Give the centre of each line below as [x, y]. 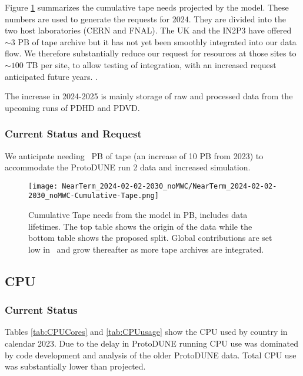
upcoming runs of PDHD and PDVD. [72, 107]
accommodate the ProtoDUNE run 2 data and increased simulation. [128, 167]
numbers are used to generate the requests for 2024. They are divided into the [146, 19]
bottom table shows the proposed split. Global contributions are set [150, 238]
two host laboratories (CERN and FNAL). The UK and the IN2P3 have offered [148, 30]
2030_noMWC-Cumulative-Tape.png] [94, 196]
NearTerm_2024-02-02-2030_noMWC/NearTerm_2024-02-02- [169, 186]
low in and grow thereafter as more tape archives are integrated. [146, 249]
